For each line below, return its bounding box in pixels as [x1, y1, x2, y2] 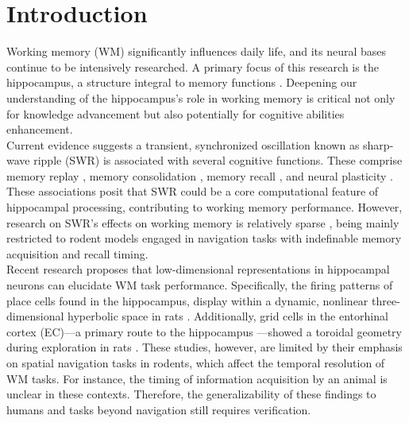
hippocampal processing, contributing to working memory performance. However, [6, 199, 403, 215]
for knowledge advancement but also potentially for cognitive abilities [6, 105, 345, 122]
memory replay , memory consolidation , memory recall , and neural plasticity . [6, 167, 393, 184]
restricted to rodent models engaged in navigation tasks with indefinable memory [6, 230, 402, 246]
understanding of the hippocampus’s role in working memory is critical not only [6, 89, 395, 106]
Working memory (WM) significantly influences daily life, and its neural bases [6, 43, 387, 60]
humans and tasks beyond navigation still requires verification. [6, 401, 311, 417]
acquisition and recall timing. [6, 245, 149, 262]
